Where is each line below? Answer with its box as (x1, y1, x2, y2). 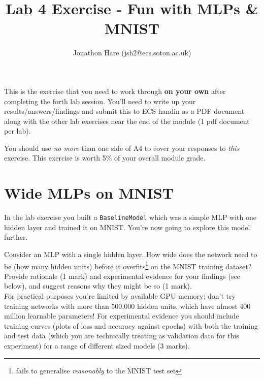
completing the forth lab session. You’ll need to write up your (4, 96, 196, 106)
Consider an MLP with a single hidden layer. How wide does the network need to (4, 249, 257, 260)
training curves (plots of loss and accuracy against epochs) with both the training (4, 320, 258, 331)
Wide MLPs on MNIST (4, 182, 174, 203)
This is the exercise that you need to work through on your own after (4, 85, 226, 96)
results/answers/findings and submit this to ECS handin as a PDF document (4, 106, 245, 116)
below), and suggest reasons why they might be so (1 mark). (4, 280, 192, 291)
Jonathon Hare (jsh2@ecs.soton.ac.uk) (73, 47, 191, 58)
